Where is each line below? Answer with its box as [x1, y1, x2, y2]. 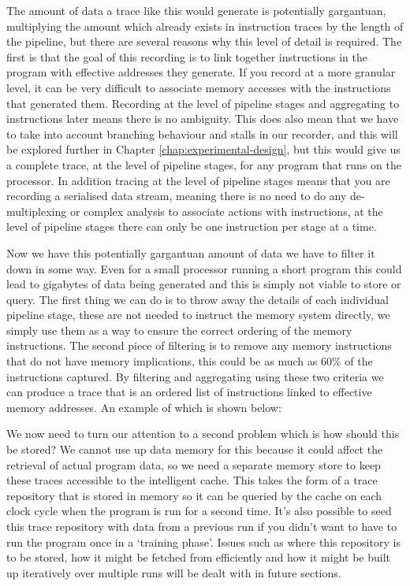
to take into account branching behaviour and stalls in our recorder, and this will [6, 125, 398, 142]
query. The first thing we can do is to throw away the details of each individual [6, 291, 389, 307]
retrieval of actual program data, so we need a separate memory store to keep [6, 456, 381, 473]
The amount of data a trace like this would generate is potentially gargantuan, [6, 2, 386, 18]
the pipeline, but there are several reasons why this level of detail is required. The [6, 33, 402, 50]
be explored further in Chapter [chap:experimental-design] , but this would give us [6, 141, 401, 158]
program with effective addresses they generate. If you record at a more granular [6, 64, 396, 80]
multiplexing [6, 202, 67, 219]
